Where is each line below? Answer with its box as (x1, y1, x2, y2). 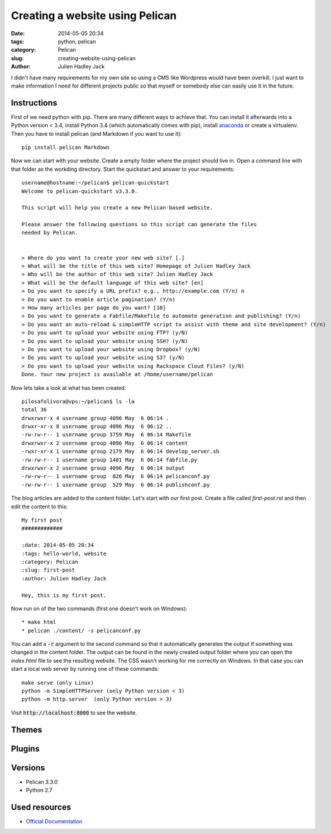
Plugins (11, 744, 40, 754)
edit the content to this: (11, 503, 68, 510)
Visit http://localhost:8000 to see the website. (11, 709, 138, 716)
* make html (21, 619, 57, 626)
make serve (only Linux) (21, 679, 94, 686)
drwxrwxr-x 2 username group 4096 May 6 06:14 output (21, 465, 185, 471)
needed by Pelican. (21, 229, 79, 236)
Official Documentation (26, 818, 83, 825)
